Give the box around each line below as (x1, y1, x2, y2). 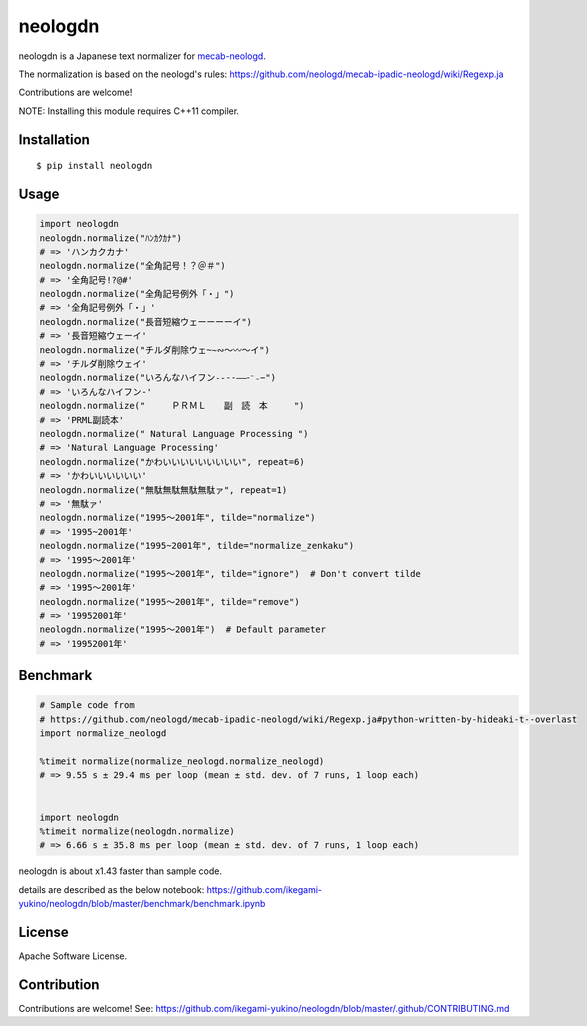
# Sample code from (39, 700, 135, 711)
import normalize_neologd (39, 728, 167, 739)
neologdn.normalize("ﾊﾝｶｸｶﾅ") (39, 232, 183, 244)
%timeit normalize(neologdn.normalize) (39, 825, 235, 837)
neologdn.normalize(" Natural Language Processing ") (39, 428, 309, 439)
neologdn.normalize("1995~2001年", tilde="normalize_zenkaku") (39, 540, 355, 552)
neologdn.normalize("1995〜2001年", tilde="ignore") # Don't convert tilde (39, 568, 422, 579)
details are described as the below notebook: (18, 883, 205, 895)
